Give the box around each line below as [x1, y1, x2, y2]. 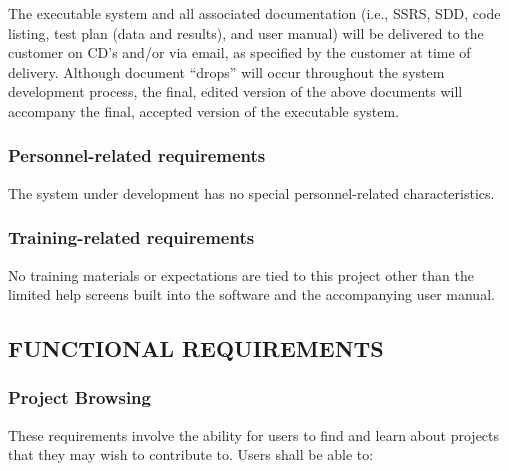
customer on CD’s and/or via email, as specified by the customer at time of [8, 42, 471, 63]
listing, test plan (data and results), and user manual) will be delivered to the [8, 22, 484, 43]
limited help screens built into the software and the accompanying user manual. [8, 284, 495, 305]
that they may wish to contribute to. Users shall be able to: [8, 444, 374, 465]
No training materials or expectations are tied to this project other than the [8, 264, 474, 285]
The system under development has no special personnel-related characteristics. [8, 182, 495, 203]
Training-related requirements [8, 225, 255, 250]
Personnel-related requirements [8, 143, 266, 168]
